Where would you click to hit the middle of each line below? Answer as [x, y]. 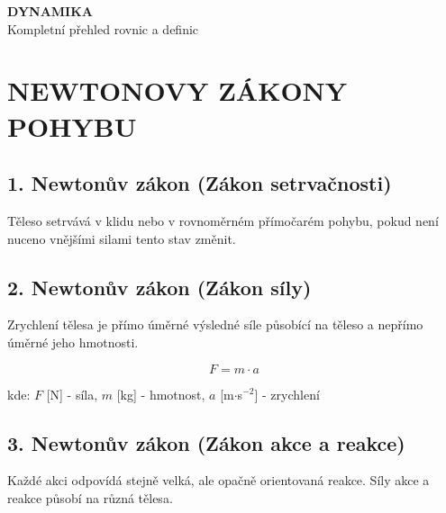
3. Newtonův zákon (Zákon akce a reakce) [206, 442]
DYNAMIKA [50, 11]
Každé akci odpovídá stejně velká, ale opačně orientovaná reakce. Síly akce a [218, 480]
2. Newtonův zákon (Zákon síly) [159, 287]
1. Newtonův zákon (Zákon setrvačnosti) [200, 183]
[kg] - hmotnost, [161, 394]
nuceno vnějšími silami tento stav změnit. [122, 238]
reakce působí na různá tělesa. [90, 497]
